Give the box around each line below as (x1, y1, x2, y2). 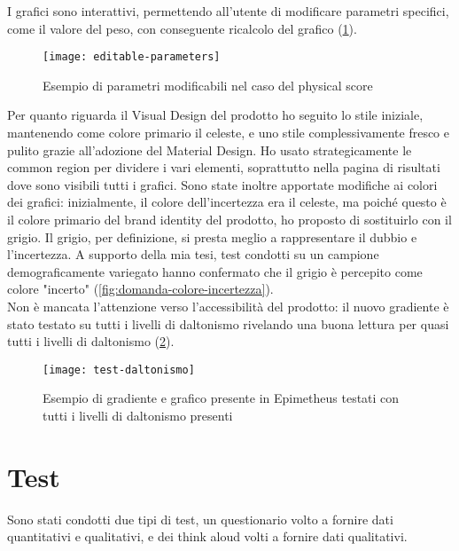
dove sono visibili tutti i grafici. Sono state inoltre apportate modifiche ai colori (7, 175, 438, 193)
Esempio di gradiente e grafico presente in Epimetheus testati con (43, 389, 400, 407)
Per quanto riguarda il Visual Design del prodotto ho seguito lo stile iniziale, (7, 106, 424, 124)
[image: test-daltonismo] (43, 363, 195, 376)
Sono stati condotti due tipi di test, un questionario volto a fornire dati (7, 509, 393, 528)
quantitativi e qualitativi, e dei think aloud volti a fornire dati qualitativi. (7, 527, 408, 546)
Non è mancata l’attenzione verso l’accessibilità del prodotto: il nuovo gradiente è (7, 296, 449, 315)
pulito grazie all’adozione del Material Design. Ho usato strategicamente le (7, 140, 412, 159)
